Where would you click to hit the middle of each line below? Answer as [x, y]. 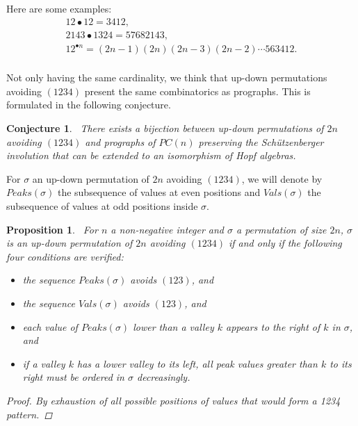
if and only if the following [285, 243]
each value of [50, 326]
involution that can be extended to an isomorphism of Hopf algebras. [151, 155]
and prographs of [120, 141]
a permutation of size [282, 229]
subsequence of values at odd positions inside [102, 205]
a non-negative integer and [167, 229]
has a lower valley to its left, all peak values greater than [197, 363]
